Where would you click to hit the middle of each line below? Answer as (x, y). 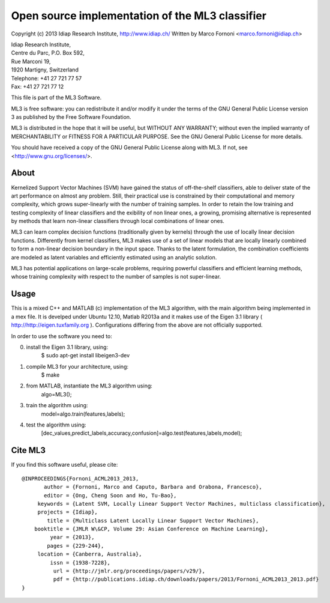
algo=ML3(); (56, 394)
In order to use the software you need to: (61, 336)
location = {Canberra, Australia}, (90, 554)
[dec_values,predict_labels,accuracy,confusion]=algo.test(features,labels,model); (142, 433)
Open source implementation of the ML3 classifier (139, 16)
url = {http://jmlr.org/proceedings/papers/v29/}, (129, 571)
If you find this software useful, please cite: (64, 465)
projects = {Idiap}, (68, 512)
